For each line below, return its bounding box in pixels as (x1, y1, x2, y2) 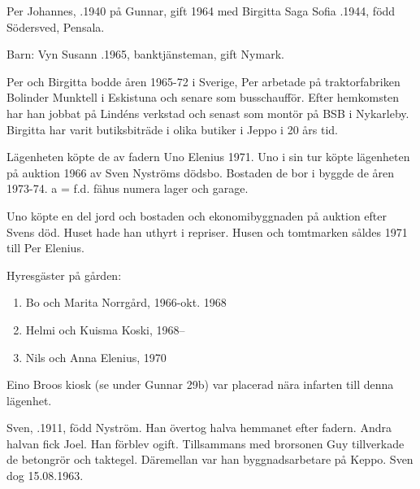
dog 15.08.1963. (6, 467, 84, 484)
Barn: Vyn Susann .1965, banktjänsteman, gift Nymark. (6, 46, 284, 63)
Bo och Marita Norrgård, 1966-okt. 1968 (25, 294, 227, 311)
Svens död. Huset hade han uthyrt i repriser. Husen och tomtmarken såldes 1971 (6, 223, 408, 240)
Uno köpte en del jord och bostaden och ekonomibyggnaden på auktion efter (6, 207, 388, 224)
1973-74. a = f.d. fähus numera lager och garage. (6, 180, 249, 197)
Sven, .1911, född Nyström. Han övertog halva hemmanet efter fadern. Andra (6, 419, 392, 436)
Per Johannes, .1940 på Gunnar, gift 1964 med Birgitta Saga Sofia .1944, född (6, 2, 396, 19)
